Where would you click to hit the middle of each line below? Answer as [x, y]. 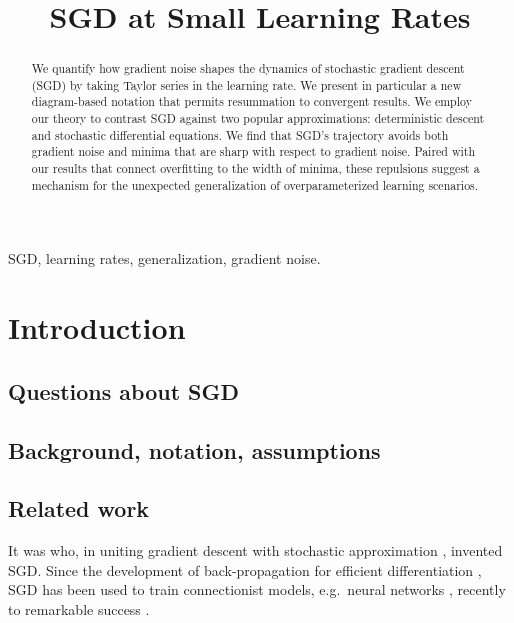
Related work [79, 508]
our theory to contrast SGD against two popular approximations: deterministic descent [258, 118]
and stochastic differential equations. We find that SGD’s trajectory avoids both [240, 134]
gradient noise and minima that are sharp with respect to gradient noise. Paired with [253, 151]
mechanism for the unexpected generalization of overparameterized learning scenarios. [255, 184]
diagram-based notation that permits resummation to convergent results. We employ [251, 101]
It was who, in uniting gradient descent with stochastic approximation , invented [255, 550]
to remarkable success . [79, 608]
